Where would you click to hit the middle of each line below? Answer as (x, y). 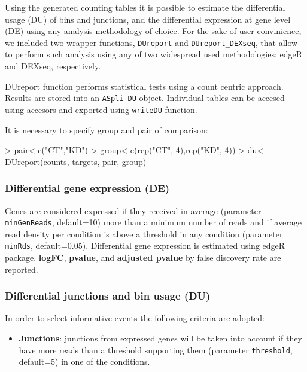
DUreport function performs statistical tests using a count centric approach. (144, 86)
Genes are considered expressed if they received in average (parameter (133, 210)
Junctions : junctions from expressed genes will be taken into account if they (160, 338)
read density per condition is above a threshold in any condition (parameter (144, 234)
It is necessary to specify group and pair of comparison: (107, 129)
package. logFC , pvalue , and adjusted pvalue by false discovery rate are (143, 257)
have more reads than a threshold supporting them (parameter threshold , (156, 350)
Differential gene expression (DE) (87, 188)
